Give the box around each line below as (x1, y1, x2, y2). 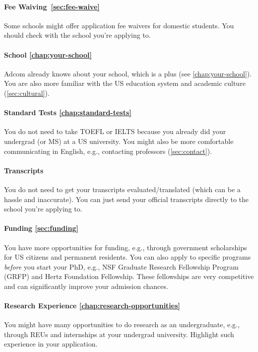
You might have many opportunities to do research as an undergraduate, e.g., (4, 319, 240, 330)
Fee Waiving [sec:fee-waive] (4, 1, 100, 11)
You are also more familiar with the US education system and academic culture (4, 78, 246, 88)
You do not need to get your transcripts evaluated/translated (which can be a (4, 184, 241, 194)
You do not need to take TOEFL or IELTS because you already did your (4, 126, 226, 137)
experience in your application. (4, 339, 98, 349)
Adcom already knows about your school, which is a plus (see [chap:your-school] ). (4, 68, 252, 78)
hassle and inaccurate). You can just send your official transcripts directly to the (4, 194, 249, 204)
